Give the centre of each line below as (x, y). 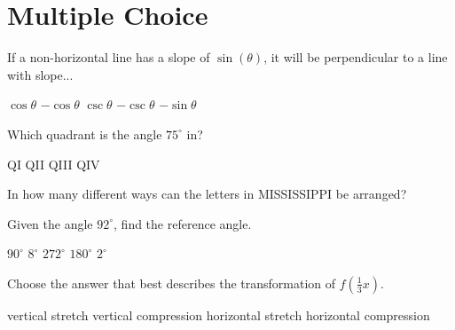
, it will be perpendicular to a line (356, 57)
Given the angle (50, 223)
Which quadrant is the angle (85, 134)
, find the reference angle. (183, 223)
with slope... (40, 74)
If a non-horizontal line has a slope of (109, 57)
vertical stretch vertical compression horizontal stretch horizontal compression (219, 314)
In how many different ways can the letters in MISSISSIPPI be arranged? (207, 194)
